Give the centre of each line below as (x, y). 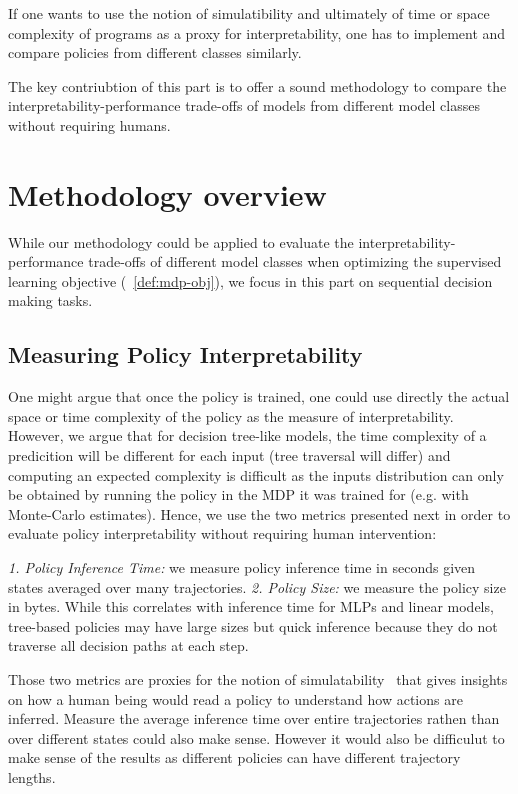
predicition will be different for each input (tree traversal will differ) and (229, 455)
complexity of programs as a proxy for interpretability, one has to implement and (257, 32)
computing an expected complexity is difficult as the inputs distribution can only (256, 474)
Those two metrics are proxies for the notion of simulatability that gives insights (258, 678)
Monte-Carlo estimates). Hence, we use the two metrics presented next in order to (259, 513)
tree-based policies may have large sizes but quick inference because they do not (253, 625)
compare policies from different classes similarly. (155, 52)
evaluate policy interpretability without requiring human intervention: (222, 533)
